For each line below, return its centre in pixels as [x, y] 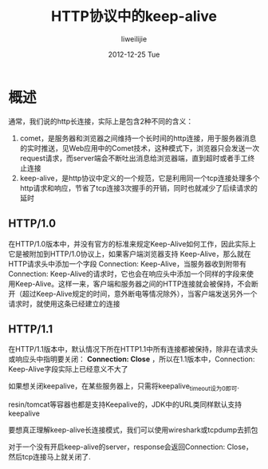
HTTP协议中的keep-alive [134, 16]
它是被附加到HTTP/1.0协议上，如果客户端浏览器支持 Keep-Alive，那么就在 [130, 254]
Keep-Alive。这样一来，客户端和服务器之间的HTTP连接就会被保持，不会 [133, 283]
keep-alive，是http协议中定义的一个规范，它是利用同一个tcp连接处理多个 [140, 178]
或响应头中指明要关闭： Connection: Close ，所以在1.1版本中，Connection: [132, 359]
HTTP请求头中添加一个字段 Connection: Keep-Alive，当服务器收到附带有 [128, 263]
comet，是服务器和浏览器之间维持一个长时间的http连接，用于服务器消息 [138, 138]
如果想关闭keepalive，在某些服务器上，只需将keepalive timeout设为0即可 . [124, 387]
